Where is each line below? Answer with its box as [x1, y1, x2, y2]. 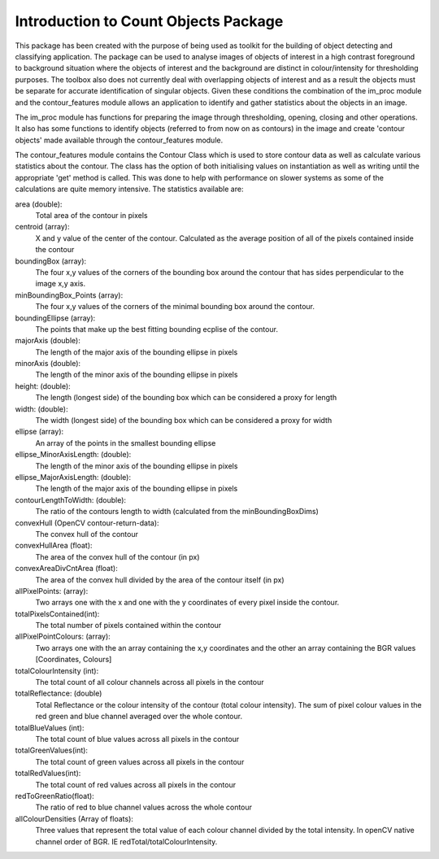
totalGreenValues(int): [15, 745, 89, 756]
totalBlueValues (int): [15, 722, 85, 732]
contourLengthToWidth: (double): [15, 495, 126, 504]
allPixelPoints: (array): [15, 586, 89, 595]
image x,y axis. [35, 279, 85, 289]
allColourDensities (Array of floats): [15, 813, 134, 823]
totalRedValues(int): [15, 769, 81, 778]
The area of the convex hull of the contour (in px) [35, 552, 200, 561]
